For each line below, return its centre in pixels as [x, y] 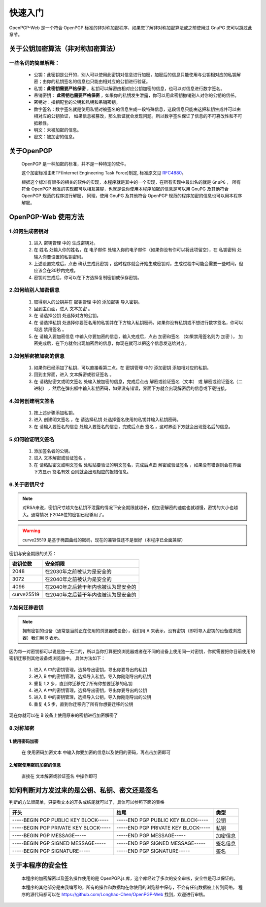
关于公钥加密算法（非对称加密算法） [64, 49]
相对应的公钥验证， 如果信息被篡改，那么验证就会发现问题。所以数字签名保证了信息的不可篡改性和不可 [138, 116]
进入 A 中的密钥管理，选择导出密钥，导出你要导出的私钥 [90, 669]
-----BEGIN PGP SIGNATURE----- [51, 851]
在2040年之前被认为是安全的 [78, 579]
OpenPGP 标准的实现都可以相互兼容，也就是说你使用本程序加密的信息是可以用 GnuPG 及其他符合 [130, 189]
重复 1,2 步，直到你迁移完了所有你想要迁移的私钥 [83, 683]
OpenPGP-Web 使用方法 [47, 217]
